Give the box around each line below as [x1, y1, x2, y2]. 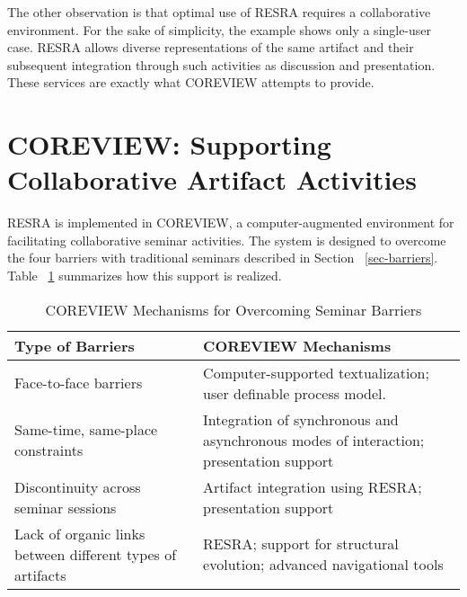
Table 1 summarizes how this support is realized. [7, 266, 282, 285]
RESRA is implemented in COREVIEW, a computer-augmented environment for [7, 213, 454, 232]
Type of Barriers [14, 334, 135, 356]
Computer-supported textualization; [203, 361, 429, 383]
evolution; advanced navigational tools [203, 554, 444, 575]
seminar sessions [14, 496, 117, 518]
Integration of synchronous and [203, 408, 399, 430]
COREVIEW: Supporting [7, 126, 331, 163]
